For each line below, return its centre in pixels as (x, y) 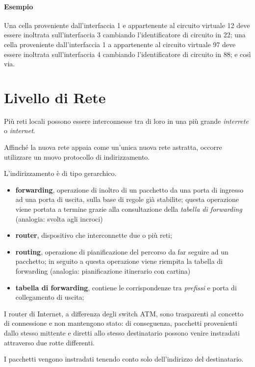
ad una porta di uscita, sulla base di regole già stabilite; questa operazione (127, 199)
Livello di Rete (55, 97)
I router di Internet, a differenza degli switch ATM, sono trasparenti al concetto (124, 313)
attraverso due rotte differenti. (49, 342)
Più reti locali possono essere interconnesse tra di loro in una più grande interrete (126, 121)
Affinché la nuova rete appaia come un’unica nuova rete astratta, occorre (113, 147)
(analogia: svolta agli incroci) (59, 218)
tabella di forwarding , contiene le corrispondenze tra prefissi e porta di (126, 287)
